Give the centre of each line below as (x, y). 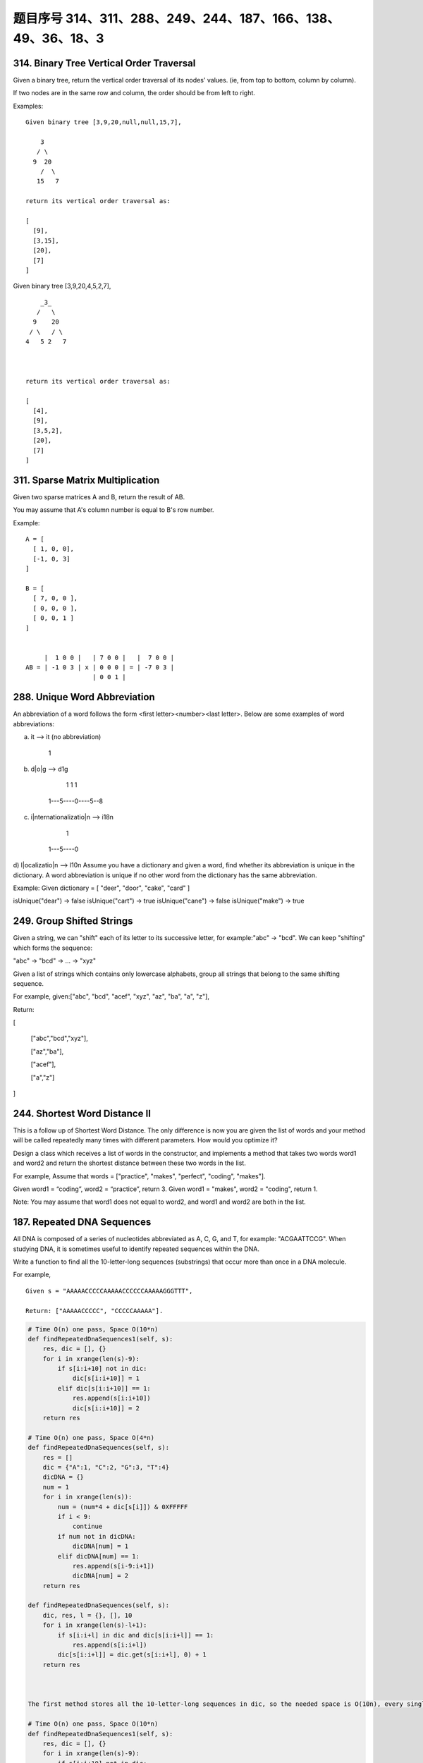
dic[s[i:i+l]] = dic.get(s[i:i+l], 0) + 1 (132, 1655)
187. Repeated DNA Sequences (82, 1222)
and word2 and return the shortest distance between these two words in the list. (129, 1163)
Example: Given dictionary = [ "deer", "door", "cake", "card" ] (102, 888)
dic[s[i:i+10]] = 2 (106, 1408)
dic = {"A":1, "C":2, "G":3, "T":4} (106, 1467)
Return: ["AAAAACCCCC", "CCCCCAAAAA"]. (94, 1311)
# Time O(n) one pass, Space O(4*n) (91, 1438)
